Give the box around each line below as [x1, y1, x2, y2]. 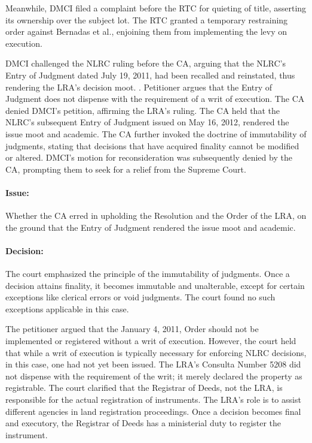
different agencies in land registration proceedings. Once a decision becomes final [5, 405, 301, 417]
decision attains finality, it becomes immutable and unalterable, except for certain [5, 279, 305, 291]
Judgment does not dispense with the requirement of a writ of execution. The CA [5, 92, 305, 105]
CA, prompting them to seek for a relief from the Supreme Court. [5, 162, 246, 175]
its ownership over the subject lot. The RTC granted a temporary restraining [5, 13, 288, 26]
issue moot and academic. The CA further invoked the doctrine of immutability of [5, 127, 307, 140]
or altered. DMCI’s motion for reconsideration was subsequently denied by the [5, 151, 292, 164]
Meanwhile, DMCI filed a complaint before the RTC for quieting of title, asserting [5, 2, 307, 14]
